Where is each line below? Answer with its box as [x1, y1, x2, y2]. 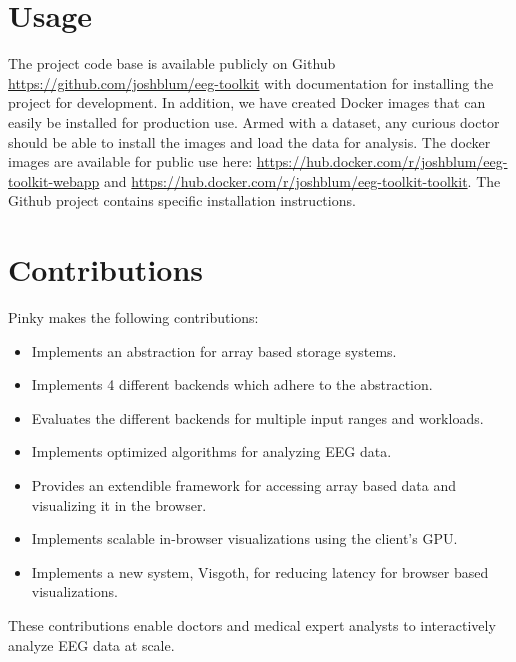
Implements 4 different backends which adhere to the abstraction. [31, 374, 433, 395]
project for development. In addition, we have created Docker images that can [8, 92, 486, 113]
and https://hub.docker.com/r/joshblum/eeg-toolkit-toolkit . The [104, 170, 501, 191]
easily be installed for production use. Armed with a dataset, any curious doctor [8, 111, 500, 132]
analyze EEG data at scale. [8, 634, 175, 655]
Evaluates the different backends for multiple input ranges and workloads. [31, 407, 484, 428]
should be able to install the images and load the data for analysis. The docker [8, 131, 491, 152]
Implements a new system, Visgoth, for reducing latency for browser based [31, 561, 489, 582]
